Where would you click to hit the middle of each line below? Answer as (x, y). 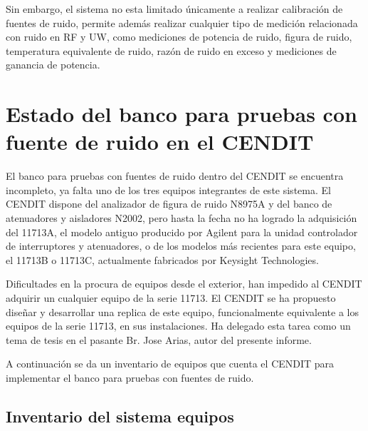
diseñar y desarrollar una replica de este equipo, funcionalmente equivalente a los (182, 311)
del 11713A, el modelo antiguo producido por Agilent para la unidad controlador (182, 232)
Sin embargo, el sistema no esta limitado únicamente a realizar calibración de (174, 9)
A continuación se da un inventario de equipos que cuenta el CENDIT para (170, 364)
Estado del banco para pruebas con (182, 114)
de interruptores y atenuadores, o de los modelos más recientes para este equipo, (181, 246)
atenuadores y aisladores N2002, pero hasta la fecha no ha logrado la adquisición (182, 218)
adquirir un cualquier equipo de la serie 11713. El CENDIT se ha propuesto (171, 298)
